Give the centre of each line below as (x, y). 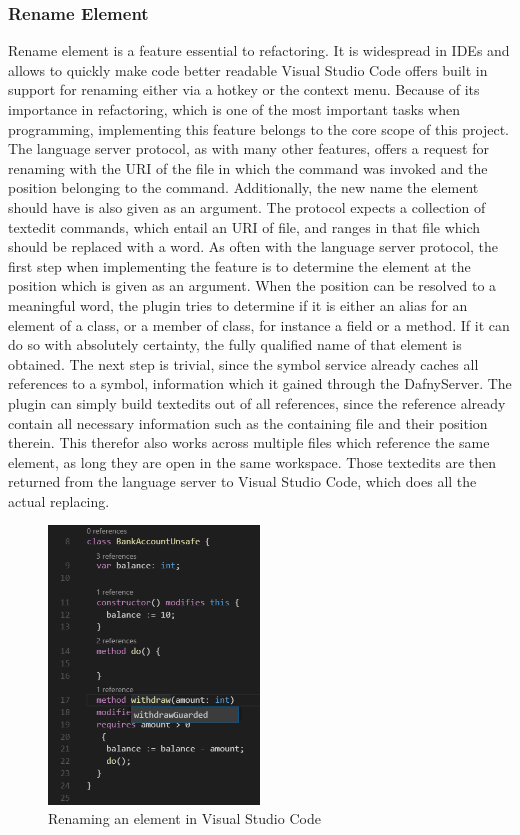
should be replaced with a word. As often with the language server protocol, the (253, 246)
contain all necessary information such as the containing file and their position (248, 422)
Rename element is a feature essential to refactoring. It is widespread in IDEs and (259, 50)
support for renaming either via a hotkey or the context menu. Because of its (244, 89)
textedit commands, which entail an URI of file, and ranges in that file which (244, 226)
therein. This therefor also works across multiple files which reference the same (249, 442)
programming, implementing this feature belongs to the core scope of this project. (259, 128)
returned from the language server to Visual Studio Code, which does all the (242, 481)
